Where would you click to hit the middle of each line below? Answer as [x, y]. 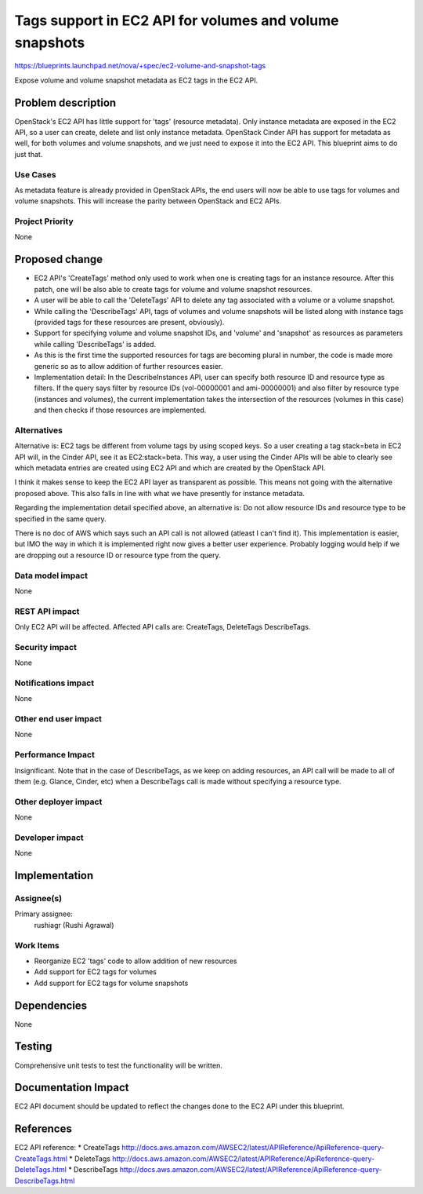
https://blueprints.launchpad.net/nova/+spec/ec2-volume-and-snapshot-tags [140, 66]
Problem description [65, 102]
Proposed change [59, 259]
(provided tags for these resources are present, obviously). [129, 322]
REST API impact [47, 611]
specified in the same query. [60, 519]
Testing [33, 1047]
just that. [29, 154]
